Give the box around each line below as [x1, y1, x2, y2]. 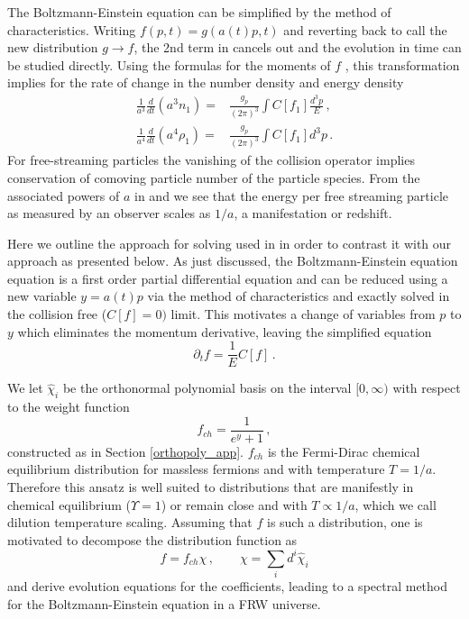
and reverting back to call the [283, 20, 447, 39]
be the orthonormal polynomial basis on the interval [62, 378, 352, 397]
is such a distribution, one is [266, 513, 423, 532]
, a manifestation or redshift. [234, 204, 392, 223]
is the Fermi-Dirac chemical [267, 441, 420, 460]
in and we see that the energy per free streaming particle [134, 186, 449, 205]
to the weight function [7, 397, 130, 416]
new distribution [7, 38, 98, 57]
